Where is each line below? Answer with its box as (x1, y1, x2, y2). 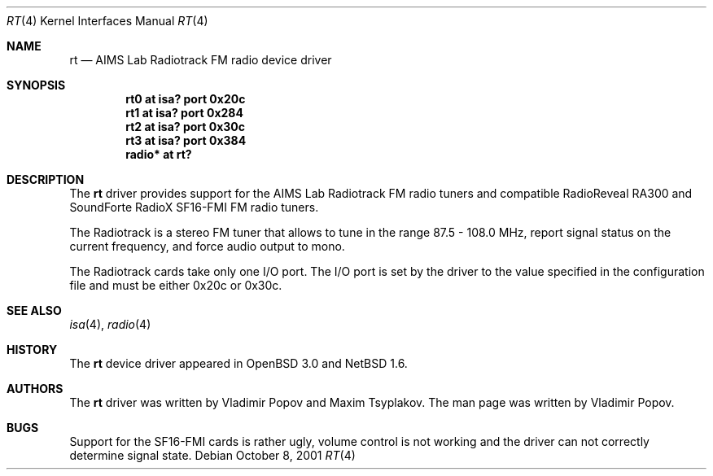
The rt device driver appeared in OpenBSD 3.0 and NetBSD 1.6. (69, 356, 408, 370)
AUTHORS (7, 382, 63, 395)
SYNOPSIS (7, 78, 66, 92)
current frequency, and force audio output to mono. (69, 239, 345, 253)
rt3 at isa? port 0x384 (125, 133, 247, 147)
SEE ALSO (7, 304, 62, 317)
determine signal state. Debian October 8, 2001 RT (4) (69, 448, 356, 462)
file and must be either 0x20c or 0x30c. (69, 278, 282, 292)
